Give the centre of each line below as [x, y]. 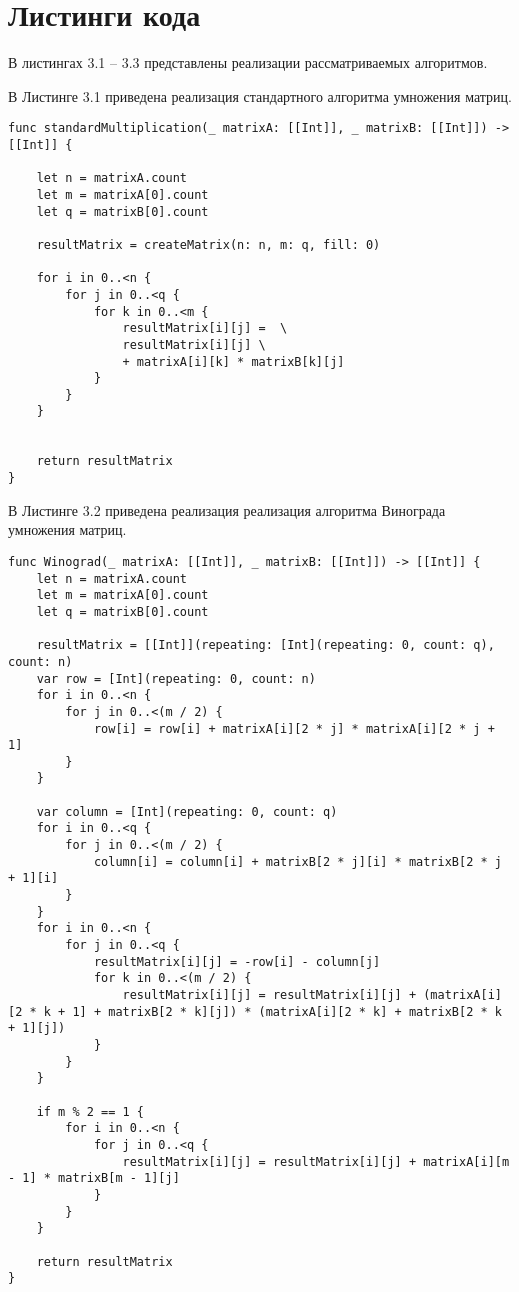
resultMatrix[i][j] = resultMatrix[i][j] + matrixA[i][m [316, 1161]
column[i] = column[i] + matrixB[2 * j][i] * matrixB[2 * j [297, 861]
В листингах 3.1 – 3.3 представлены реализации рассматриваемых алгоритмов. [248, 62]
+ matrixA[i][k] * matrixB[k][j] [233, 361]
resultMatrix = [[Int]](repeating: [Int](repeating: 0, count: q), [265, 645]
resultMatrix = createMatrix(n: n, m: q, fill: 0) [208, 244]
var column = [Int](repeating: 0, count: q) [187, 811]
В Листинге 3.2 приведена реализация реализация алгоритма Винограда [227, 509]
